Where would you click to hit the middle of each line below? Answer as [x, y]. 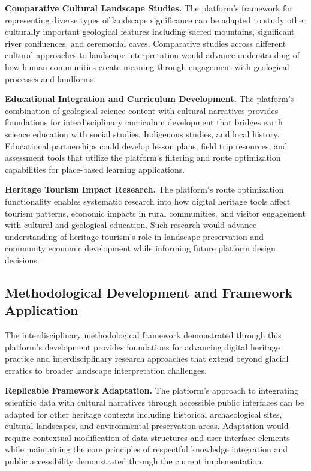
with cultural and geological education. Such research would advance [131, 225]
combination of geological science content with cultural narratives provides [142, 110]
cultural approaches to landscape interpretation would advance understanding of [153, 55]
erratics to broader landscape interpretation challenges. [106, 370]
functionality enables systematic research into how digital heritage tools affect [148, 201]
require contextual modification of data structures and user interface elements [147, 437]
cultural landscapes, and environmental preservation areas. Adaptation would [147, 426]
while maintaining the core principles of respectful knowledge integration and [147, 449]
